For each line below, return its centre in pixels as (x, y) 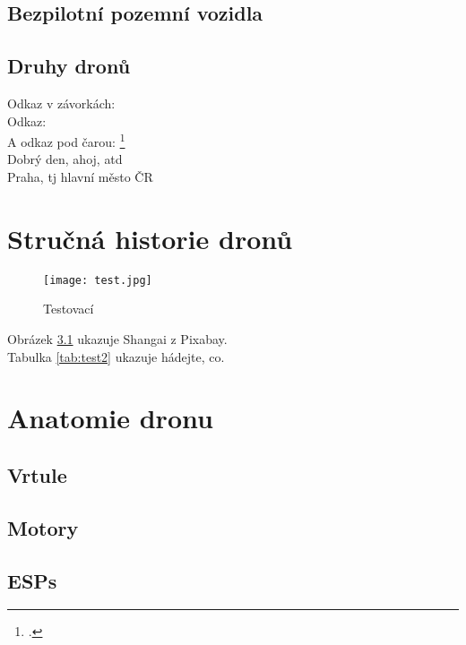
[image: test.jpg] (98, 280)
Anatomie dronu (110, 418)
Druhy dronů (69, 66)
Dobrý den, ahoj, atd (65, 159)
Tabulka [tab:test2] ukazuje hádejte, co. (116, 356)
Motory (43, 527)
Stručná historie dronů (150, 238)
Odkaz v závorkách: (61, 103)
